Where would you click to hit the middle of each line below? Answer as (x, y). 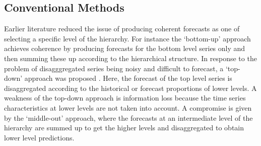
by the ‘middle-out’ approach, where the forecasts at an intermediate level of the (128, 117)
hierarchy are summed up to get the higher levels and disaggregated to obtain (124, 128)
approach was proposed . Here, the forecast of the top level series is (128, 78)
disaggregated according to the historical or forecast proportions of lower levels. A (130, 88)
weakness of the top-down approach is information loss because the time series (125, 98)
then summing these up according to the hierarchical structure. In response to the (130, 58)
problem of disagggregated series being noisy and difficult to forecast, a (114, 68)
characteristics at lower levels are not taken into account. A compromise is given (128, 107)
